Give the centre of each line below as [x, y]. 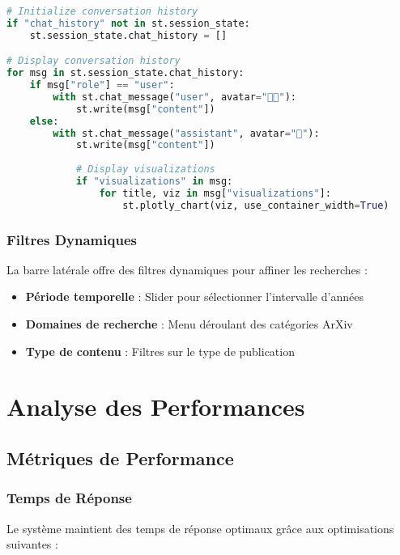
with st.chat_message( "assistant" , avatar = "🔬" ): [186, 133]
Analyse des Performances [156, 407]
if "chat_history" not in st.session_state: [128, 23]
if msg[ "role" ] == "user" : [102, 85]
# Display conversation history [94, 61]
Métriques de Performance [120, 458]
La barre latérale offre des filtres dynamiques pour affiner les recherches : [187, 269]
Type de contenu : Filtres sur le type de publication [160, 351]
